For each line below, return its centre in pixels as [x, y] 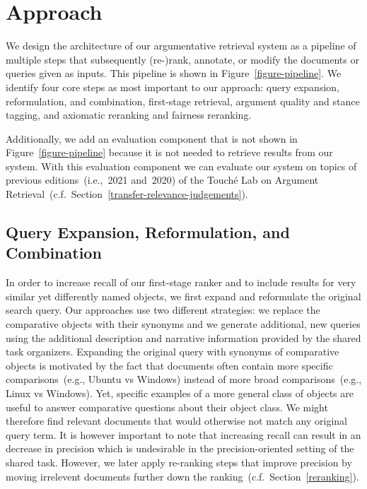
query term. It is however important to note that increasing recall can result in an [183, 434]
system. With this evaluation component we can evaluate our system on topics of [181, 166]
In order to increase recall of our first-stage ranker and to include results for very [181, 282]
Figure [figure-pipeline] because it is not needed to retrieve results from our [169, 152]
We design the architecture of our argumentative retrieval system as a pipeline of [181, 46]
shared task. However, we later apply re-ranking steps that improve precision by [179, 462]
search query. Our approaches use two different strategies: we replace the [163, 310]
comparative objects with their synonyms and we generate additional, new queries [183, 324]
